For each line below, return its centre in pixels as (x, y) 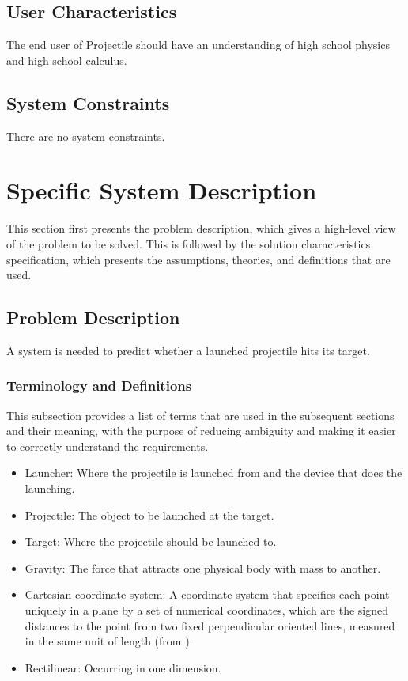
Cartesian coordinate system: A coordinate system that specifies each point (207, 594)
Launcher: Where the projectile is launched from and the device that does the (213, 473)
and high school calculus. (67, 60)
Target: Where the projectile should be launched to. (151, 541)
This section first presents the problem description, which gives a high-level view (201, 228)
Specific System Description (162, 190)
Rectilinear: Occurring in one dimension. (123, 667)
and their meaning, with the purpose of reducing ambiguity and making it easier (201, 431)
